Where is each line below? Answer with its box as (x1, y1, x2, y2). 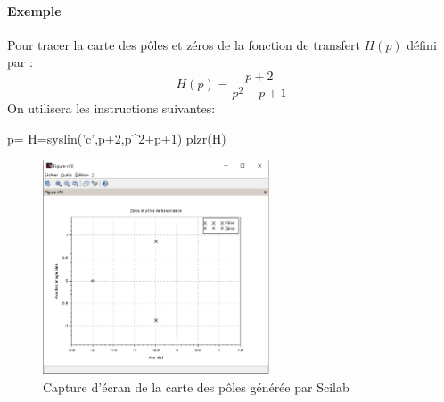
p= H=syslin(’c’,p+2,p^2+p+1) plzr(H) (7, 128, 226, 147)
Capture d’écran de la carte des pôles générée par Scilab (43, 377, 349, 396)
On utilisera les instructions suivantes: (7, 99, 216, 118)
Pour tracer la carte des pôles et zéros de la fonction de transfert (7, 35, 360, 53)
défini (407, 35, 437, 53)
